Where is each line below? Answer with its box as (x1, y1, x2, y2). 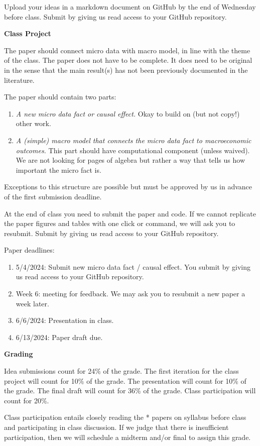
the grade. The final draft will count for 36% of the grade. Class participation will (4, 385, 256, 396)
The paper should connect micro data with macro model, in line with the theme (4, 45, 250, 55)
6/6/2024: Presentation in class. (16, 315, 114, 325)
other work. (16, 118, 51, 129)
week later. (16, 298, 49, 308)
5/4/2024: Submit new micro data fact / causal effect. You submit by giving (16, 261, 251, 272)
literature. (4, 74, 35, 85)
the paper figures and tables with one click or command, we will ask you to (4, 218, 235, 229)
